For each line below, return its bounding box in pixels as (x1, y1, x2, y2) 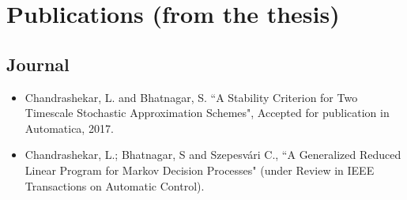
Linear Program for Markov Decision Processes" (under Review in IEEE (24, 161, 375, 178)
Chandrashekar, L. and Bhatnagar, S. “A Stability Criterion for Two (24, 89, 358, 105)
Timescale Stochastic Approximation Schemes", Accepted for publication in (24, 104, 390, 121)
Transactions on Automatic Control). (24, 177, 205, 194)
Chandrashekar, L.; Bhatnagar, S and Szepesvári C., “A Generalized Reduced (24, 146, 401, 163)
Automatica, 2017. (24, 119, 114, 136)
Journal (6, 51, 70, 76)
